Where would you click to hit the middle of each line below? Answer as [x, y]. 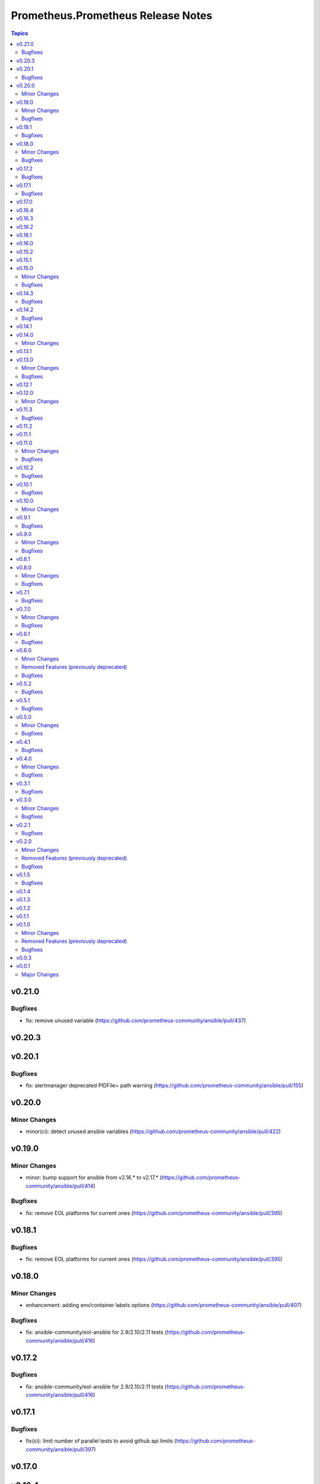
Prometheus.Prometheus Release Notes [112, 15]
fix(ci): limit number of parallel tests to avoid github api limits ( [101, 1441]
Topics [20, 33]
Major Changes [40, 974]
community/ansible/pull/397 [60, 1449]
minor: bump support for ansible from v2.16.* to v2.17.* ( [94, 1178]
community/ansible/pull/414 [60, 1186]
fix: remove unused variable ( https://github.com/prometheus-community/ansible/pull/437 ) [136, 1020]
